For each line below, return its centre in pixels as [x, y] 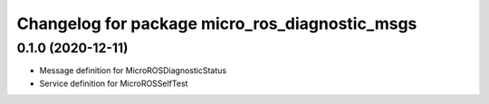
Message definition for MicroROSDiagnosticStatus [133, 71]
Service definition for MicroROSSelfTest [114, 83]
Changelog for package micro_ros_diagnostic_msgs [217, 24]
